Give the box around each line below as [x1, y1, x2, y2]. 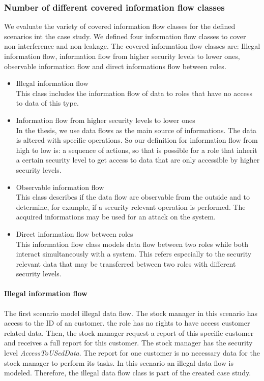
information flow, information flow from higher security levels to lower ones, [4, 51, 240, 61]
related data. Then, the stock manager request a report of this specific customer [4, 327, 254, 338]
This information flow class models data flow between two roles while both [16, 238, 248, 249]
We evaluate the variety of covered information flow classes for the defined [4, 21, 236, 31]
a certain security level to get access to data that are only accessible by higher [16, 154, 260, 165]
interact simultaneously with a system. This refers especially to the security [16, 248, 252, 259]
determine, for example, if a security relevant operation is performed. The [16, 201, 246, 212]
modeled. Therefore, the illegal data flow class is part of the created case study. [4, 367, 251, 378]
